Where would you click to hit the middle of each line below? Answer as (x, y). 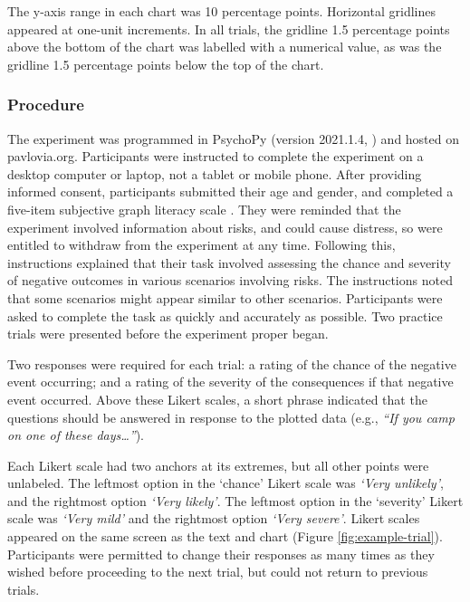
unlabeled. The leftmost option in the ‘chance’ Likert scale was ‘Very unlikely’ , (225, 483)
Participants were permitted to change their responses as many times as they (221, 554)
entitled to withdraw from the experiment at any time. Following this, (201, 245)
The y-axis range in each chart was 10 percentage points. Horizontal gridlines (221, 11)
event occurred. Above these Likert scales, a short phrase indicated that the (217, 399)
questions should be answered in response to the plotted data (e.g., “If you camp (231, 417)
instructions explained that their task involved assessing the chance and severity (229, 262)
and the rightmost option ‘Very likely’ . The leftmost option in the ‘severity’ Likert (235, 500)
